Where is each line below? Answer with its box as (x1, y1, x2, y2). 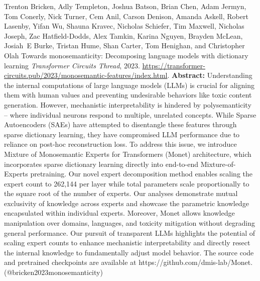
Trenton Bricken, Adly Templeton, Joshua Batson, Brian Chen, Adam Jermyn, (4, 1, 246, 11)
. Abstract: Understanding (167, 70, 252, 80)
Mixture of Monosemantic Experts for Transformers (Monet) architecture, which (4, 148, 251, 159)
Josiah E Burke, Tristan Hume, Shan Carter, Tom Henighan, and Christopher (4, 40, 245, 51)
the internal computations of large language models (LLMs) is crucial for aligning (4, 79, 255, 90)
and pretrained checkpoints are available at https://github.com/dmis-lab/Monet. (4, 257, 253, 267)
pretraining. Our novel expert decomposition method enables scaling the (30, 168, 253, 179)
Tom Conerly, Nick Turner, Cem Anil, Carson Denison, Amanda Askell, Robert (4, 11, 248, 21)
